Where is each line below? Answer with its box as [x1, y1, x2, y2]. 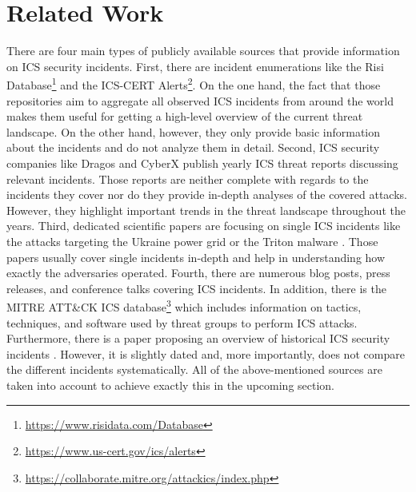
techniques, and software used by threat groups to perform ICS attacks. [6, 314, 358, 331]
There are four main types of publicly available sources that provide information [6, 42, 400, 59]
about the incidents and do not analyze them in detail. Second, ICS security [6, 139, 380, 156]
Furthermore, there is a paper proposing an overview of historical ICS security [6, 330, 390, 347]
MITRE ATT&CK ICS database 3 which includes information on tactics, [6, 296, 362, 315]
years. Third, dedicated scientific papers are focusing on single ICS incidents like [6, 217, 401, 234]
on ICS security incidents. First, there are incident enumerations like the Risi [6, 58, 384, 74]
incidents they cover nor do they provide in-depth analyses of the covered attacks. [6, 186, 407, 203]
